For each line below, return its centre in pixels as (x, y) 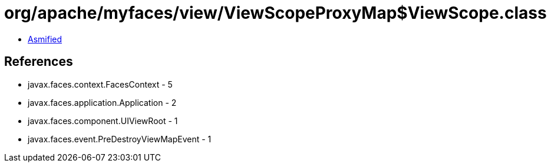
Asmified (45, 39)
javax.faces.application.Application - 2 (102, 102)
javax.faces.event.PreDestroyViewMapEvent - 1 (120, 139)
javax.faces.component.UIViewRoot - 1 (103, 121)
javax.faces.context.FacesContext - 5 (100, 84)
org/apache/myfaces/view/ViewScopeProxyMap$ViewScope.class (275, 13)
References (39, 62)
